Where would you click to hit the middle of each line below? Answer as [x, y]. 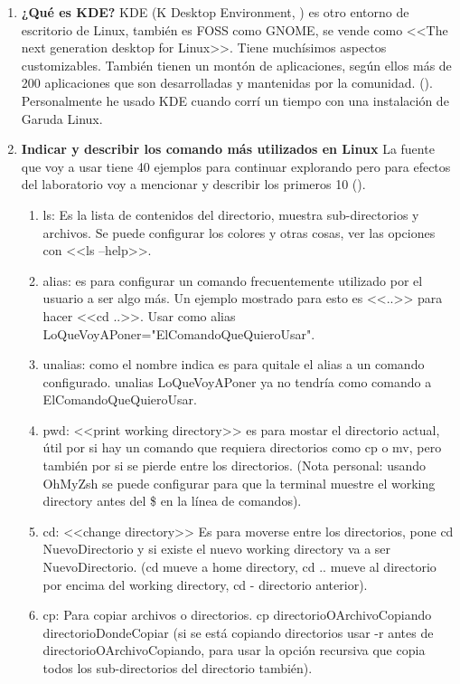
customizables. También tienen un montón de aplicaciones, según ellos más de [236, 65]
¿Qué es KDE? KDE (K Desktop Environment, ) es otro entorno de [215, 12]
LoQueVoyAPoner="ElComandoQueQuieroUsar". [179, 333]
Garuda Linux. [62, 118]
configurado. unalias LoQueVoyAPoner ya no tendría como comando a [237, 381]
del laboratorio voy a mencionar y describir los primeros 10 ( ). [193, 184]
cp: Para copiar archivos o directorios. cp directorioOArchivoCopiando [237, 615]
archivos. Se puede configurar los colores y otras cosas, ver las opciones [239, 232]
